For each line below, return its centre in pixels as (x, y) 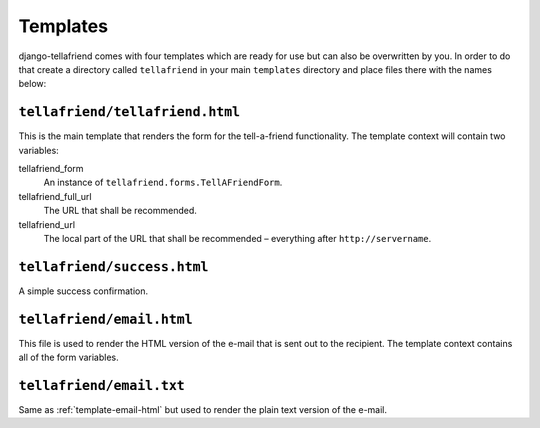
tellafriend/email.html (106, 319)
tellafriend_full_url (55, 196)
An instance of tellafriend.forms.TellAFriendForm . (163, 182)
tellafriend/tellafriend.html (129, 112)
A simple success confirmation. (83, 291)
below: (32, 84)
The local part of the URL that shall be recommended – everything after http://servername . (237, 238)
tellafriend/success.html (113, 266)
